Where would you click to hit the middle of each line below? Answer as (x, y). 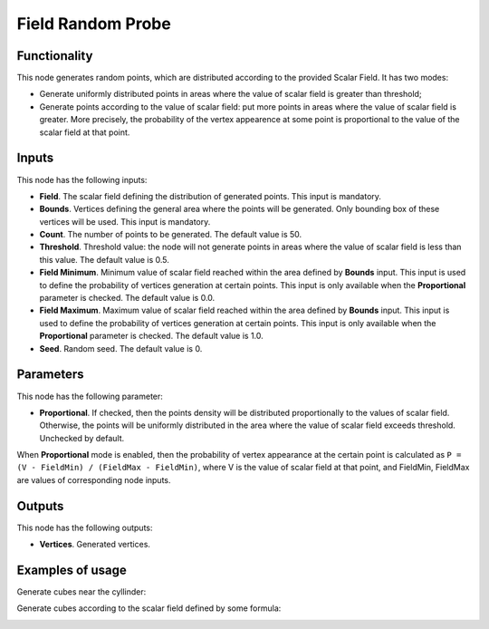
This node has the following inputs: (82, 179)
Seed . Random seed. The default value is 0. (121, 348)
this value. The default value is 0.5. (104, 259)
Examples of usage (72, 570)
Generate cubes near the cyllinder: (81, 592)
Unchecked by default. (82, 438)
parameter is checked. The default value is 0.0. (127, 298)
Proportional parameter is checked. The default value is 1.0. (152, 336)
